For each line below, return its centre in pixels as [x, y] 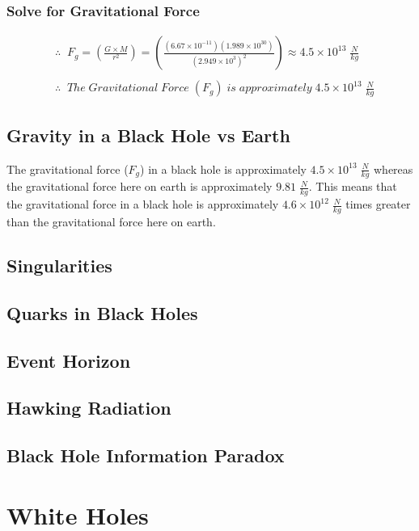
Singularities [59, 265]
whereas [393, 169]
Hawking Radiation [89, 408]
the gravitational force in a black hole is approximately [143, 204]
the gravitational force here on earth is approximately [140, 186]
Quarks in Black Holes [102, 312]
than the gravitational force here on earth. [111, 221]
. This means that [353, 186]
